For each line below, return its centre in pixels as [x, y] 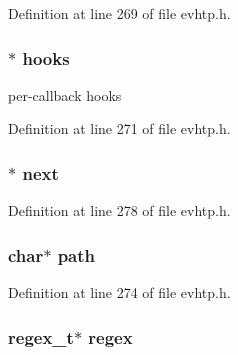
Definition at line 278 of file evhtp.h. [119, 210]
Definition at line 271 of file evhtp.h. [119, 128]
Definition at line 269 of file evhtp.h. [119, 13]
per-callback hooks [65, 94]
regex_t [41, 336]
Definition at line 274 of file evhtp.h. [119, 292]
